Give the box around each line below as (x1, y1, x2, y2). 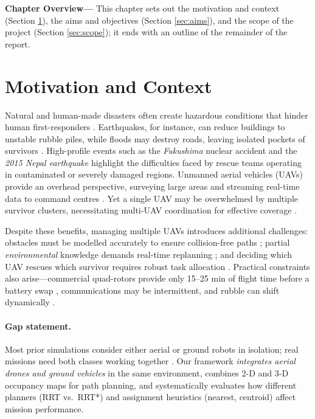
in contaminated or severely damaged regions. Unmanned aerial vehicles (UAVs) (5, 168, 303, 181)
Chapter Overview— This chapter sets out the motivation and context (5, 2, 280, 14)
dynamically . (5, 296, 55, 308)
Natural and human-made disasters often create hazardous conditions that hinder (5, 108, 308, 121)
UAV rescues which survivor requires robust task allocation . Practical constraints (5, 260, 310, 272)
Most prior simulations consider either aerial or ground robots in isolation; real (5, 342, 299, 355)
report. (5, 37, 30, 50)
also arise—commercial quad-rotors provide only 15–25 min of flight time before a (5, 272, 310, 285)
